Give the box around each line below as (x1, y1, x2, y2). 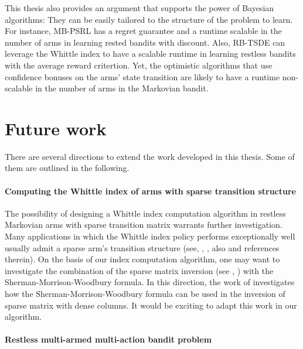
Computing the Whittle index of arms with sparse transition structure (5, 184, 296, 197)
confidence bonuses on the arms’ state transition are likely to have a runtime (5, 70, 280, 83)
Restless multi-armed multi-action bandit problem (5, 333, 212, 345)
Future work (5, 116, 107, 140)
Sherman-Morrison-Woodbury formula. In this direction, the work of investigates (5, 276, 295, 288)
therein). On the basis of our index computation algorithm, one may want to (5, 253, 280, 265)
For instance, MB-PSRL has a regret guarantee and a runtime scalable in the (5, 25, 282, 37)
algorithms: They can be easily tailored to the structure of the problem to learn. (5, 13, 293, 25)
